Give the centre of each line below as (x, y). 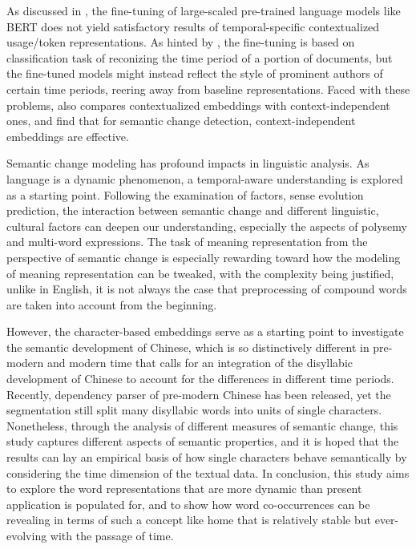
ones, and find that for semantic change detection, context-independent (181, 121)
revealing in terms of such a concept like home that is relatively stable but (189, 520)
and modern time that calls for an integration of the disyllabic (200, 363)
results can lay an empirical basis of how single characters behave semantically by (207, 457)
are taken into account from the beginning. (112, 304)
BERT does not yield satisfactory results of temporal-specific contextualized (193, 26)
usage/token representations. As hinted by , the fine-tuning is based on (181, 42)
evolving (27, 535)
